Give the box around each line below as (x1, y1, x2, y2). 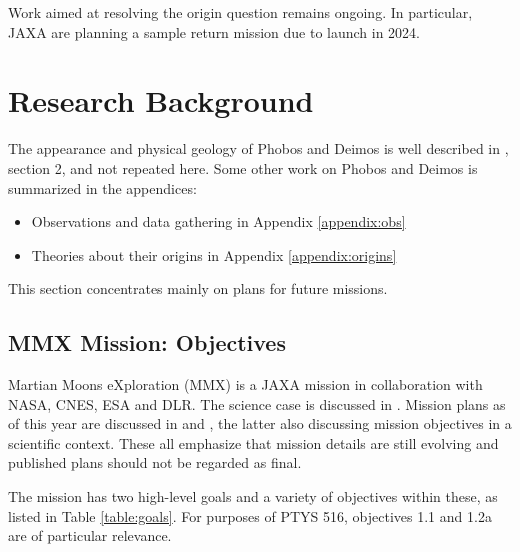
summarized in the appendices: (8, 177, 197, 198)
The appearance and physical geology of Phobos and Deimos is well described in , (8, 138, 509, 159)
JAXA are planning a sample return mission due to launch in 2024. (8, 21, 421, 42)
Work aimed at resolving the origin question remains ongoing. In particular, (8, 2, 473, 22)
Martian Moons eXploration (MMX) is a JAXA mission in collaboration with (8, 374, 483, 395)
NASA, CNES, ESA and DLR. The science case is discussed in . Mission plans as (8, 393, 506, 414)
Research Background (8, 80, 314, 121)
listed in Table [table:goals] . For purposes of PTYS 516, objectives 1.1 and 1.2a (8, 505, 492, 526)
